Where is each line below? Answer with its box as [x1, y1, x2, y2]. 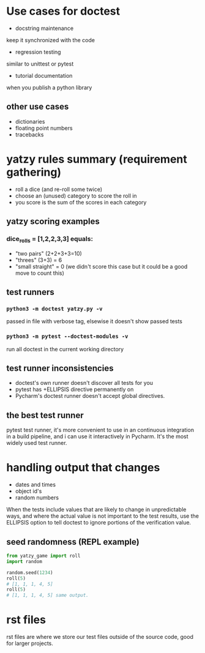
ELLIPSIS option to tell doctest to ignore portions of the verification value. [6, 519, 192, 526]
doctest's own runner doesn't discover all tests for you [15, 379, 154, 387]
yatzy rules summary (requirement [6, 152, 188, 166]
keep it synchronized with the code [6, 36, 95, 43]
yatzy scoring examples [6, 216, 100, 227]
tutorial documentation [15, 72, 73, 79]
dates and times [15, 481, 56, 488]
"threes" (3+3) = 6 [15, 256, 62, 264]
